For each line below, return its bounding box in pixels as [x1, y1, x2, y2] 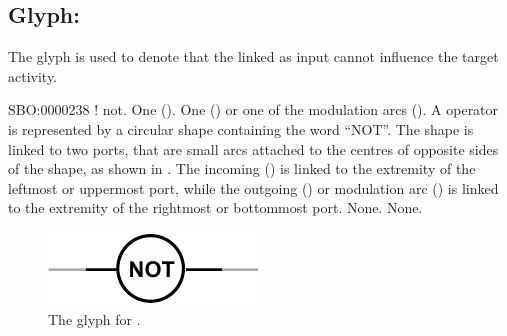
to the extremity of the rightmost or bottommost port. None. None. [8, 197, 423, 218]
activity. [8, 65, 58, 86]
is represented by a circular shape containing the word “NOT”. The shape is [8, 118, 474, 139]
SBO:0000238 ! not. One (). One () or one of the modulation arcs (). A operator [8, 99, 499, 120]
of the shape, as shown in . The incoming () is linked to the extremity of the [8, 158, 476, 179]
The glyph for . [48, 308, 141, 329]
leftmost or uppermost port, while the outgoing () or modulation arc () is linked [8, 177, 499, 198]
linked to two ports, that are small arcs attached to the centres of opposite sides [8, 138, 499, 159]
